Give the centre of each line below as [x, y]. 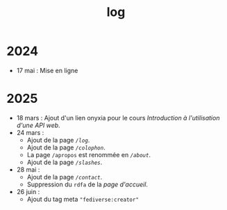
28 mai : [28, 169]
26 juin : [28, 191]
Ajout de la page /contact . [65, 177]
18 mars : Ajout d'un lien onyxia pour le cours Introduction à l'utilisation [118, 118]
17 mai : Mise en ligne [47, 70]
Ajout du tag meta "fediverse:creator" [83, 199]
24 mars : [30, 132]
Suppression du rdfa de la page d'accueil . [87, 184]
